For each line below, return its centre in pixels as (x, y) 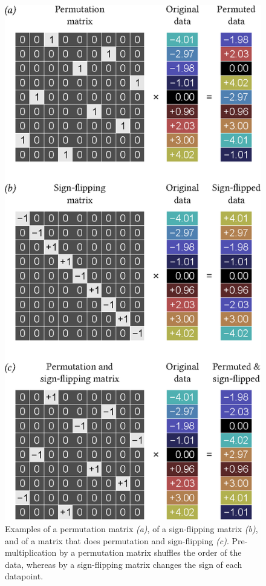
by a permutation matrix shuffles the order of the (150, 552)
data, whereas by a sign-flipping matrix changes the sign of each (124, 564)
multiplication (31, 552)
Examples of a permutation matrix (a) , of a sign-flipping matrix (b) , (131, 528)
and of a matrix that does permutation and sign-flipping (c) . (117, 540)
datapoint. (24, 576)
